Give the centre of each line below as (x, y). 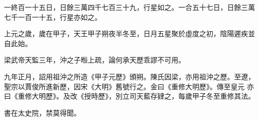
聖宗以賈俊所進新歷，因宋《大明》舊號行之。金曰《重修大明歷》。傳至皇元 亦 (129, 86)
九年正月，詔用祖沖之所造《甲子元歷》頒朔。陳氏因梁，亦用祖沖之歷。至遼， (129, 76)
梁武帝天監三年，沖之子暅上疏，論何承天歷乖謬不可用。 (95, 60)
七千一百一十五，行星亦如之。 (53, 17)
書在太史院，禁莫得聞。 (42, 112)
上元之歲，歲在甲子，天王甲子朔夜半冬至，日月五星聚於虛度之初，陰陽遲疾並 (129, 33)
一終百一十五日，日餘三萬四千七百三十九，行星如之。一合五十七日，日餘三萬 (129, 7)
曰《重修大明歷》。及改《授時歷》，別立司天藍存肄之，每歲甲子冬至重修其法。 (129, 96)
